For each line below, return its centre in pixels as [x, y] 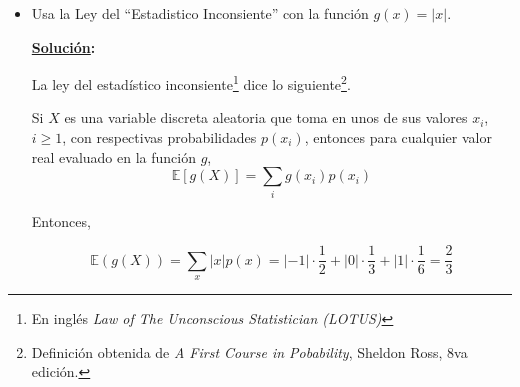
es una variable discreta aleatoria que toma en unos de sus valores [266, 117]
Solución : [63, 46]
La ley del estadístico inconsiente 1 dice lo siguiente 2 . [191, 82]
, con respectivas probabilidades [159, 137]
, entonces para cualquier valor [398, 137]
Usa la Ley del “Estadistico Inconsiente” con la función [200, 13]
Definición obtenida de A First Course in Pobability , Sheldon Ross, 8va [249, 351]
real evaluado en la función [113, 156]
